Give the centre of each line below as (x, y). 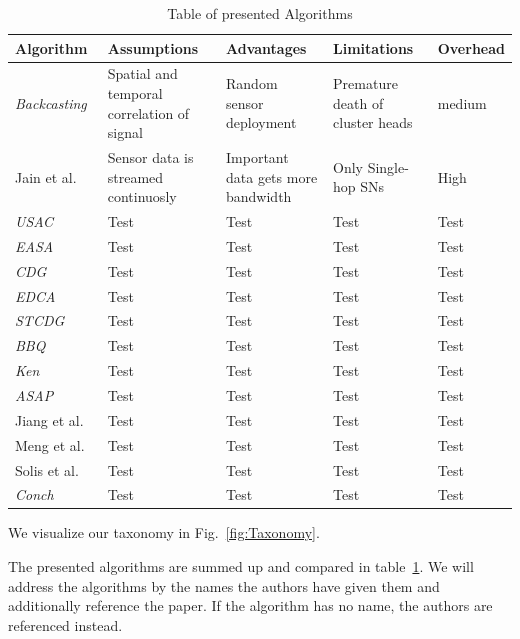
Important (257, 157)
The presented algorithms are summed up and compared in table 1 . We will (241, 566)
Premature (365, 83)
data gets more (272, 176)
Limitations (373, 47)
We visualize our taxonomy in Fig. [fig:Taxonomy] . (164, 532)
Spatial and (142, 73)
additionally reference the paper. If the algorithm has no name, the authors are (250, 605)
